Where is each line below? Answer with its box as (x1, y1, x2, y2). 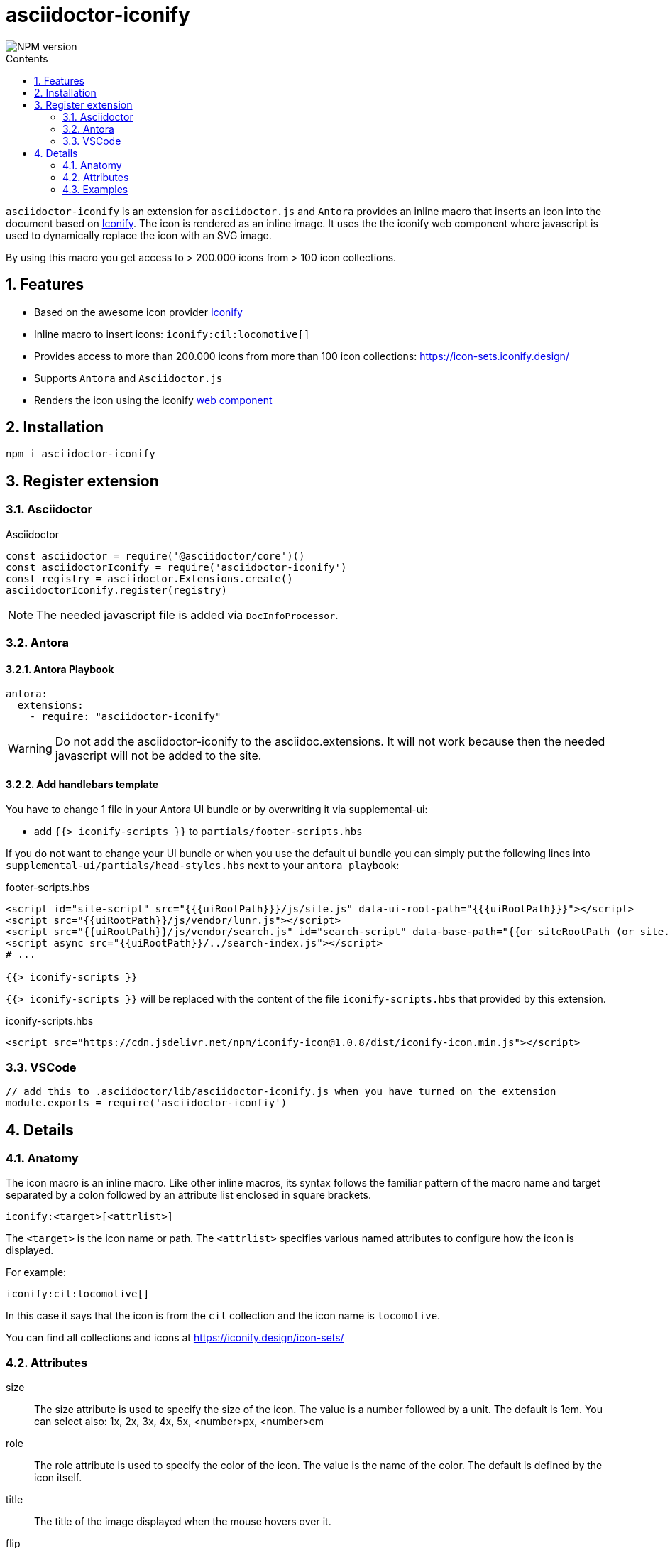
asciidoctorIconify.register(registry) (6, 584, 227, 596)
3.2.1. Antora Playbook (6, 663, 114, 675)
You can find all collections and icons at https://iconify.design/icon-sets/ (6, 1331, 344, 1344)
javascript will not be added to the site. (55, 748, 262, 763)
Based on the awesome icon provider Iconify (34, 305, 243, 318)
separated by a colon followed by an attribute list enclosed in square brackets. (6, 1189, 371, 1201)
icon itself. (34, 1471, 82, 1484)
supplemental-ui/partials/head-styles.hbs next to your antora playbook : (6, 859, 400, 872)
